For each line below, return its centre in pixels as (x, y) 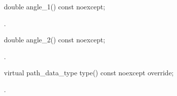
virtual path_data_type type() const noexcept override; (89, 73)
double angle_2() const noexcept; (55, 40)
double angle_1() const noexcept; (55, 6)
